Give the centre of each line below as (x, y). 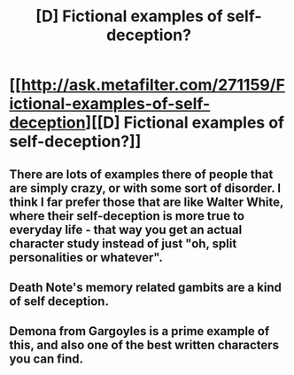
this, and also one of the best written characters (144, 345)
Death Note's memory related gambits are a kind (145, 287)
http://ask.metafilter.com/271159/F (153, 85)
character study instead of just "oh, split (123, 243)
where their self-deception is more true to (127, 216)
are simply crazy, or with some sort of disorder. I (145, 188)
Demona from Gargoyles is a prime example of (139, 331)
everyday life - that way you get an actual (126, 229)
